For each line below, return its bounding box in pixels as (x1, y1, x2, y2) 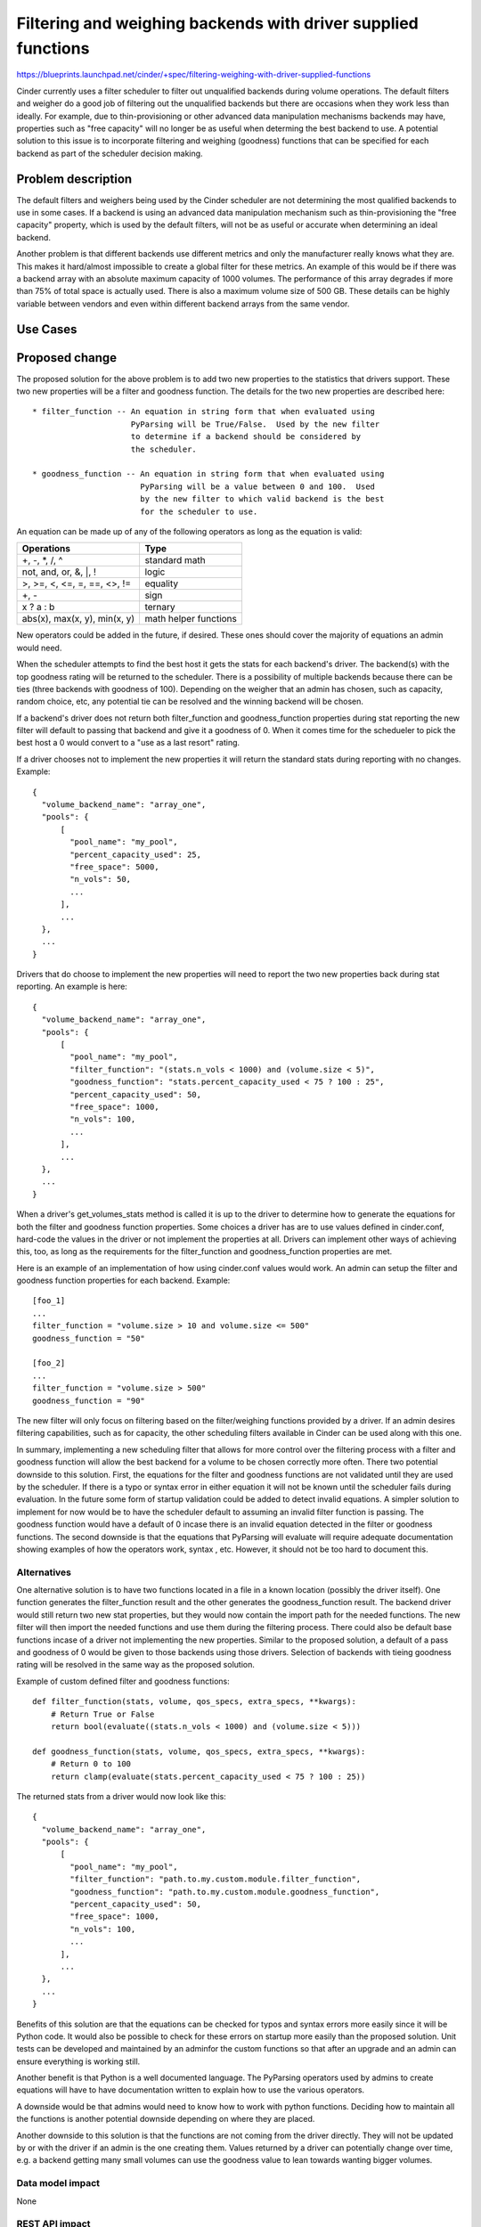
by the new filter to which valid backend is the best (139, 494, 385, 504)
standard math (144, 554, 206, 567)
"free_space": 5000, (69, 861, 159, 872)
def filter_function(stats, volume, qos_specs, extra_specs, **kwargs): (32, 1697, 356, 1707)
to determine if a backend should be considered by (130, 432, 362, 442)
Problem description (16, 171, 133, 186)
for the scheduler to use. (139, 506, 258, 517)
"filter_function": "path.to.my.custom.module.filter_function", (69, 1874, 362, 1884)
